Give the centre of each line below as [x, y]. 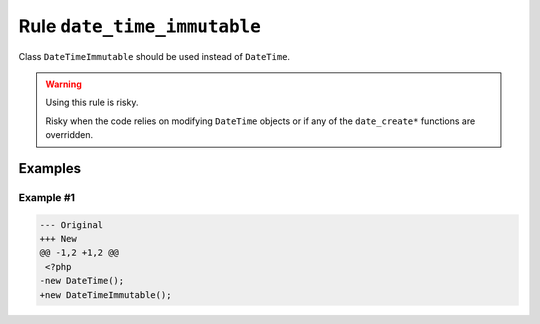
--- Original [71, 224]
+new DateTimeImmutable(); [105, 294]
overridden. [69, 135]
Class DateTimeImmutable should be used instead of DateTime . [154, 56]
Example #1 [46, 197]
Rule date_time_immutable [140, 26]
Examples [50, 168]
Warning [63, 84]
